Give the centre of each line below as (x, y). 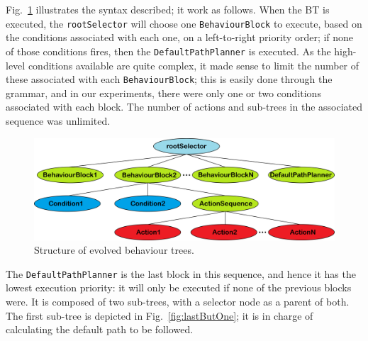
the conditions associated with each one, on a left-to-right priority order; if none (180, 37)
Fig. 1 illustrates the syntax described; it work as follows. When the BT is (168, 9)
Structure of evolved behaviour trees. (114, 250)
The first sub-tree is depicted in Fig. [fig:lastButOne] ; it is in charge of (160, 315)
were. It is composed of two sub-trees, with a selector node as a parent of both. (178, 302)
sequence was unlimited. (58, 120)
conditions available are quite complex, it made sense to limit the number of (194, 65)
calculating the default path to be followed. (100, 329)
